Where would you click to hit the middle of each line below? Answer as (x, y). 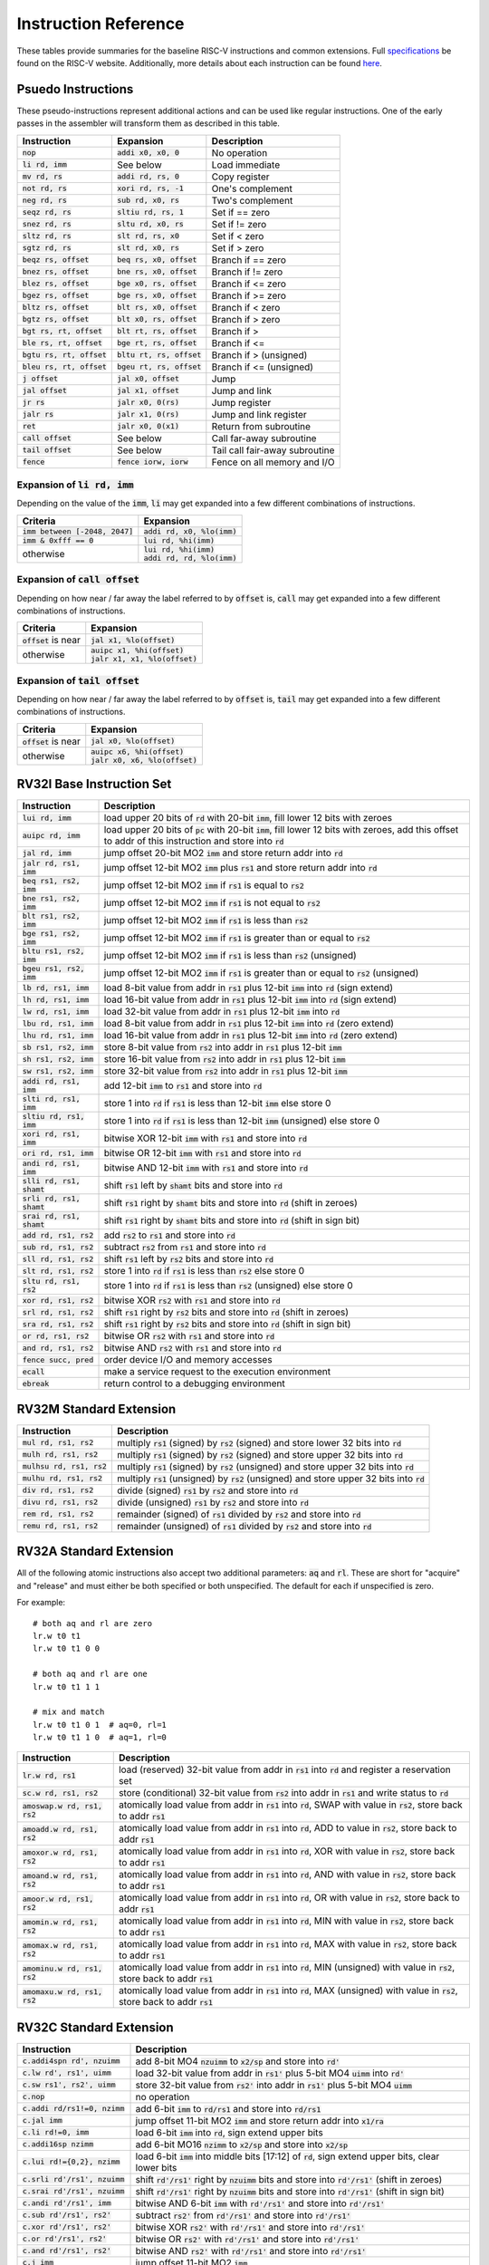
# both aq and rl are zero (93, 1623)
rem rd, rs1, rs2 (58, 1514)
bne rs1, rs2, (51, 898)
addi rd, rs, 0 (148, 177)
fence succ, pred (58, 1359)
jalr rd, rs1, (51, 864)
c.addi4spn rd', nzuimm (71, 2061)
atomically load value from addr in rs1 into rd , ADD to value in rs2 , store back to (288, 1828)
